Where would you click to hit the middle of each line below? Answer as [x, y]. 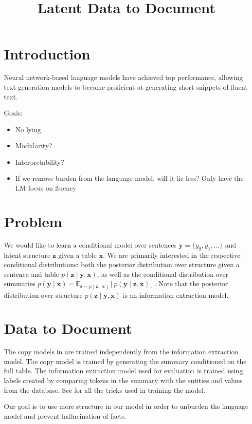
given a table [77, 255]
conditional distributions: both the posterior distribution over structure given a [122, 264]
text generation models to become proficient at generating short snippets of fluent [126, 87]
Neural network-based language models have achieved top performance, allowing [124, 77]
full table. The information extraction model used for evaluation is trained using [124, 371]
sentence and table [32, 274]
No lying [28, 129]
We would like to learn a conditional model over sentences [90, 244]
